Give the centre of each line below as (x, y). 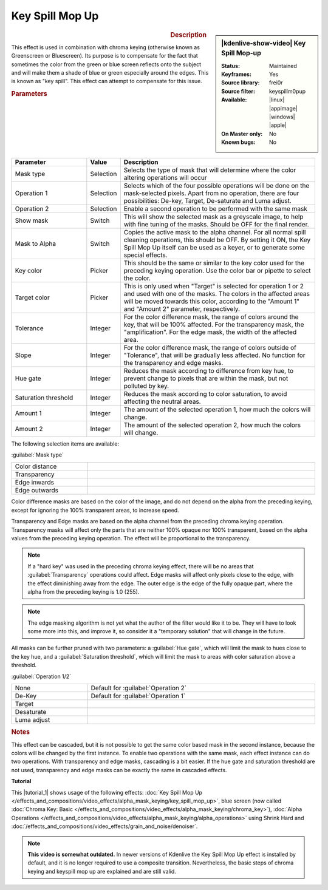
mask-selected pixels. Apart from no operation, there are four (211, 193)
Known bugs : (239, 142)
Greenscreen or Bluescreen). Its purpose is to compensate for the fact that (105, 56)
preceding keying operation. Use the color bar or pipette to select (217, 270)
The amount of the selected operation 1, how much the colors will (217, 409)
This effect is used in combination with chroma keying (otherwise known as (106, 47)
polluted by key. (146, 386)
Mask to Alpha (36, 243)
